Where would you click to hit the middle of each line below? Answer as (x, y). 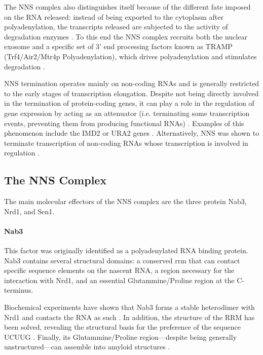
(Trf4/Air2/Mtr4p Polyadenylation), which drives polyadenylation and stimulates (130, 56)
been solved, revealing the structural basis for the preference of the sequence (122, 327)
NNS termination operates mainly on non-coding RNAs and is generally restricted (132, 83)
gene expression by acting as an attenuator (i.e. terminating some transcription (127, 113)
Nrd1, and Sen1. (29, 211)
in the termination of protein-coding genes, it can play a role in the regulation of (129, 103)
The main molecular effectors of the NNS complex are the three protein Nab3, (125, 201)
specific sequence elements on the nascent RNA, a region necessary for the (119, 270)
